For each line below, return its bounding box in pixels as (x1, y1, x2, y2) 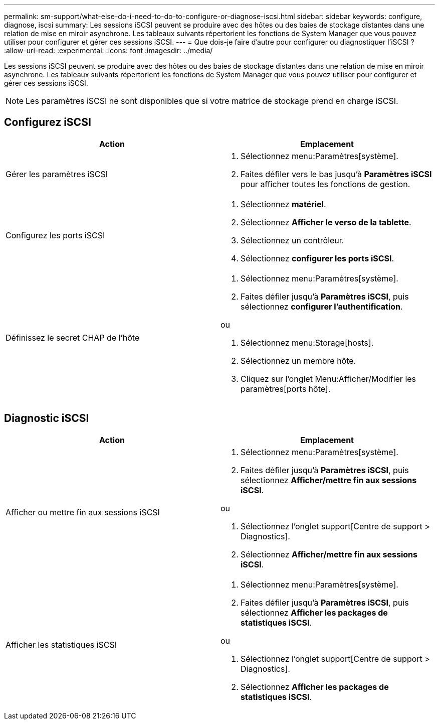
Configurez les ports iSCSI (6, 230, 105, 240)
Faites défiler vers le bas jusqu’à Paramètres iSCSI (241, 169, 432, 179)
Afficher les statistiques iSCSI (6, 639, 117, 650)
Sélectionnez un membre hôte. (241, 355, 356, 366)
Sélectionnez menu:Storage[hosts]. (241, 337, 374, 348)
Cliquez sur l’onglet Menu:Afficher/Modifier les (241, 373, 416, 384)
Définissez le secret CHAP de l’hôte (6, 332, 140, 343)
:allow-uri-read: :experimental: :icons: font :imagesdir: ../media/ (4, 46, 213, 55)
